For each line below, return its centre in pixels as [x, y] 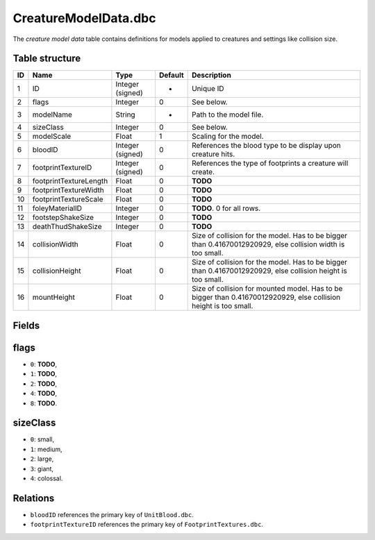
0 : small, [42, 439]
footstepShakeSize [63, 217]
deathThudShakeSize [67, 227]
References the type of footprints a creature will [270, 163]
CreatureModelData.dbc [84, 18]
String [125, 115]
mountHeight [54, 297]
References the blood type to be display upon [266, 146]
